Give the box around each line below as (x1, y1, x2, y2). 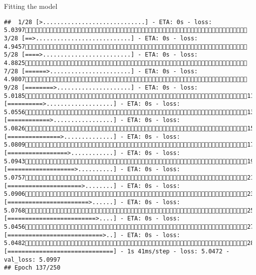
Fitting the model (4, 1, 58, 11)
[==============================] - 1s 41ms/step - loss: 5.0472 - (4, 247, 230, 255)
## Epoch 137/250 (4, 264, 61, 272)
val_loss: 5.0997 (4, 256, 61, 263)
